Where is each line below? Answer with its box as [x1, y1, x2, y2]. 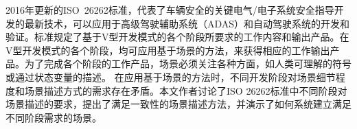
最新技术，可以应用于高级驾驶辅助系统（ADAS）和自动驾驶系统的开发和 [24, 16, 350, 30]
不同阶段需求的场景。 [5, 110, 102, 124]
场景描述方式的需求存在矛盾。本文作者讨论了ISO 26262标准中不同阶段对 [24, 83, 347, 97]
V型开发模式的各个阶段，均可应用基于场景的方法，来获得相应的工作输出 [5, 43, 330, 57]
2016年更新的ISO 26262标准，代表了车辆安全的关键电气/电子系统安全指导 [5, 3, 334, 16]
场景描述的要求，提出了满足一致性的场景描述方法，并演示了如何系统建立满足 [5, 97, 352, 111]
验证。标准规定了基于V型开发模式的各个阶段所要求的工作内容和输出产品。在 [5, 30, 349, 44]
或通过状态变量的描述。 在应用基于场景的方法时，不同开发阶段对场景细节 [5, 69, 336, 84]
